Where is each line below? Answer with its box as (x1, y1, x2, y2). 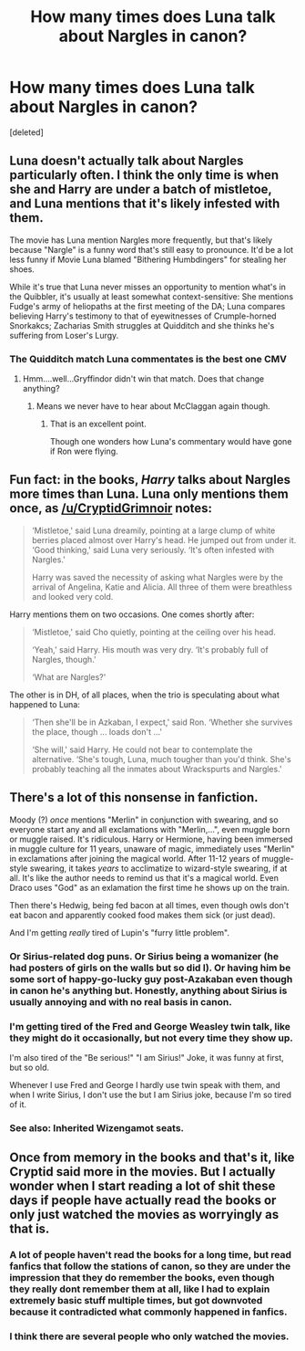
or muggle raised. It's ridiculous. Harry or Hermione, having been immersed (9, 833, 293, 844)
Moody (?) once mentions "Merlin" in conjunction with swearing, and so (9, 814, 280, 825)
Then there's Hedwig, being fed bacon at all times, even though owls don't (9, 899, 290, 910)
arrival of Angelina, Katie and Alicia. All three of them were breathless (31, 581, 293, 592)
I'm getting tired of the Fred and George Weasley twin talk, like (9, 1020, 291, 1032)
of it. (9, 1098, 27, 1110)
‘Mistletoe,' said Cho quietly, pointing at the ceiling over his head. (31, 626, 276, 637)
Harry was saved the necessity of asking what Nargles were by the (31, 571, 284, 582)
